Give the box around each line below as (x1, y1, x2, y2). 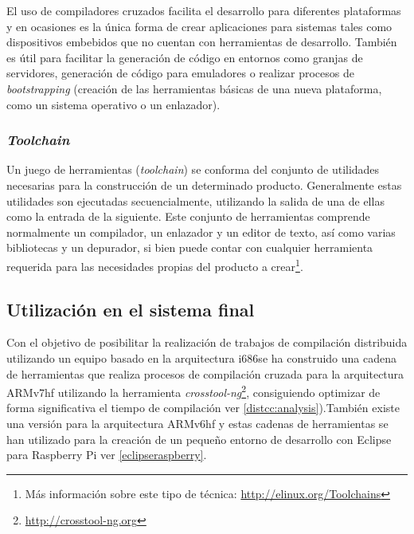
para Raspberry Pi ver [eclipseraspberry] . (6, 446, 207, 463)
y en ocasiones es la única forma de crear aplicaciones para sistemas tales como (6, 18, 393, 34)
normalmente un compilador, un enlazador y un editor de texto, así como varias (6, 223, 396, 240)
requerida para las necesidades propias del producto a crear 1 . (6, 255, 303, 274)
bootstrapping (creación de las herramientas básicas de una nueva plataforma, (6, 80, 382, 96)
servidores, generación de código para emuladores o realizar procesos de (6, 65, 354, 81)
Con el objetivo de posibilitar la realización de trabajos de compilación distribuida (6, 334, 408, 351)
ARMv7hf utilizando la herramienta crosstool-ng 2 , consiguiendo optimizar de (6, 382, 381, 400)
